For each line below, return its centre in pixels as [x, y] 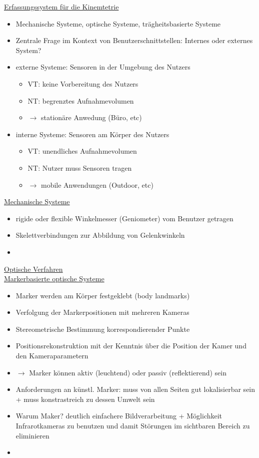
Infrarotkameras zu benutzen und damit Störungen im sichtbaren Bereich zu [133, 426]
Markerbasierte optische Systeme [54, 279]
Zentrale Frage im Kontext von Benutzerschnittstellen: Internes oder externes [134, 40]
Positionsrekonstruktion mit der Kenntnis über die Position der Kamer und [131, 346]
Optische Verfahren [33, 269]
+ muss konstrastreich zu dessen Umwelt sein [85, 399]
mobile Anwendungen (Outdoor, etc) [97, 184]
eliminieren [32, 435]
